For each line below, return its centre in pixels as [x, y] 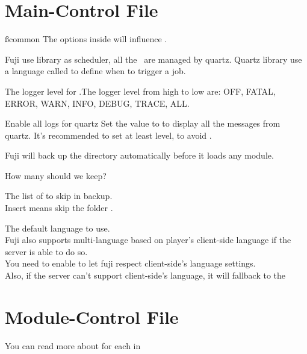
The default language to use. [57, 228]
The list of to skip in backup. [59, 196]
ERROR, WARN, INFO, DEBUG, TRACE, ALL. [97, 103]
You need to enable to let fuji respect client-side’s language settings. [130, 263]
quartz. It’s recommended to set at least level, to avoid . [108, 135]
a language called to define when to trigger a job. [95, 71]
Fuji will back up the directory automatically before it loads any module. [139, 155]
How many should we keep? [56, 175]
